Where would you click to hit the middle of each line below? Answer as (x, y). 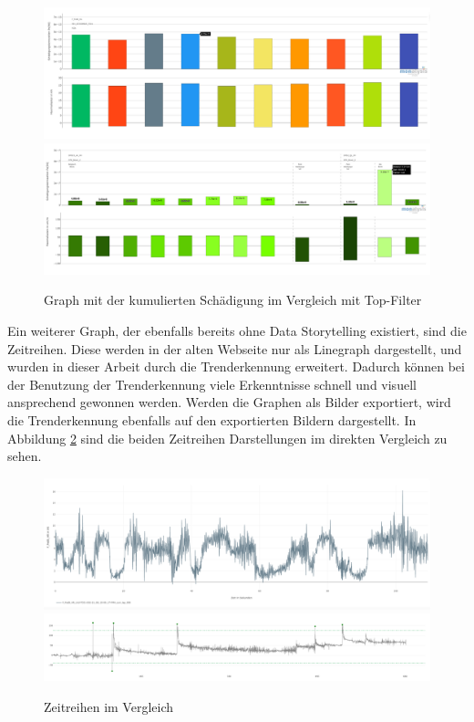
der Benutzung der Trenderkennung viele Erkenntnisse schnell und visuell (212, 384)
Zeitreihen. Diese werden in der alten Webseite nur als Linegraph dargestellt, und (235, 348)
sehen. (25, 456)
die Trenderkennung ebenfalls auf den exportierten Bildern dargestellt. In (212, 419)
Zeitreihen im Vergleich (109, 706)
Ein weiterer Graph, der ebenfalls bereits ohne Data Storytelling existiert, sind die (237, 330)
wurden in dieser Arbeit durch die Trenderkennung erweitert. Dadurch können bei (236, 366)
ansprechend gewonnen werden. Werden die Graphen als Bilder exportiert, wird (229, 402)
